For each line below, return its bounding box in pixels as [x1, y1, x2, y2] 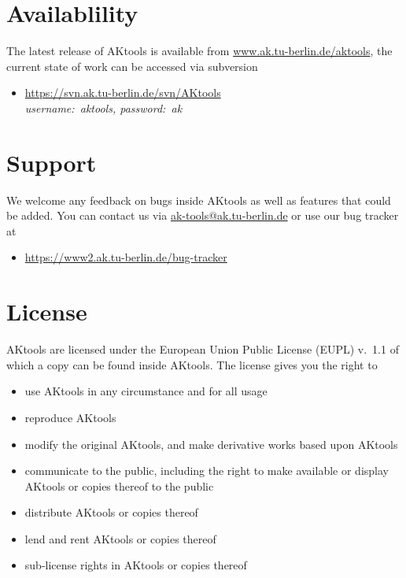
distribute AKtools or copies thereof [24, 504, 198, 521]
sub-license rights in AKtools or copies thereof [24, 557, 247, 573]
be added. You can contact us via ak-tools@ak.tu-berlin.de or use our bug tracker [6, 207, 399, 224]
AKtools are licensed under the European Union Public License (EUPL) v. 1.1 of [6, 341, 399, 358]
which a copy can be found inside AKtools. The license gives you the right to [6, 356, 378, 372]
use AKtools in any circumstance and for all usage [24, 383, 268, 399]
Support [6, 146, 97, 178]
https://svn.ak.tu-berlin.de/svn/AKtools [24, 84, 221, 101]
